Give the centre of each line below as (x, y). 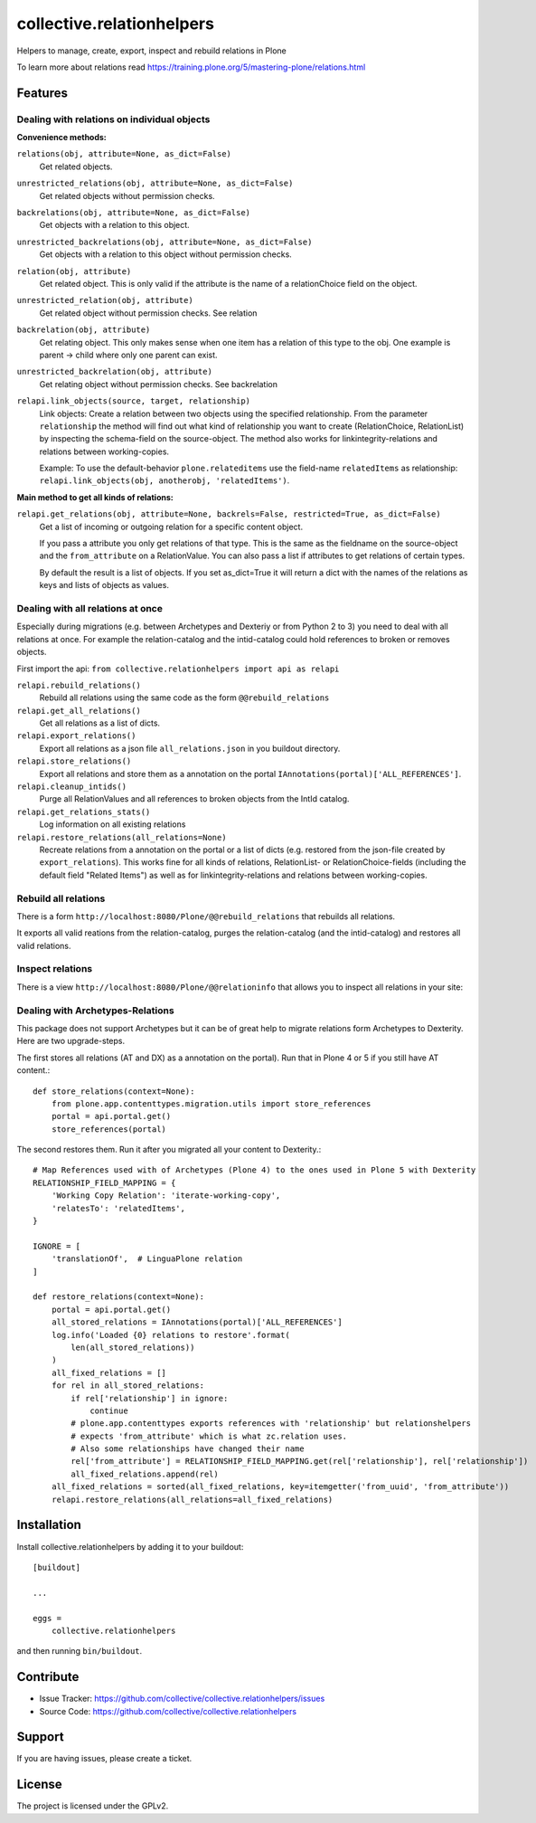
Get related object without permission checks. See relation (148, 313)
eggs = (47, 1618)
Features (42, 93)
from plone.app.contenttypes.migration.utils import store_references (211, 1103)
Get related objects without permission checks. (127, 195)
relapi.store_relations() (74, 761)
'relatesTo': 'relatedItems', (118, 1208)
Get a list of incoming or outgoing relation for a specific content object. (171, 527)
